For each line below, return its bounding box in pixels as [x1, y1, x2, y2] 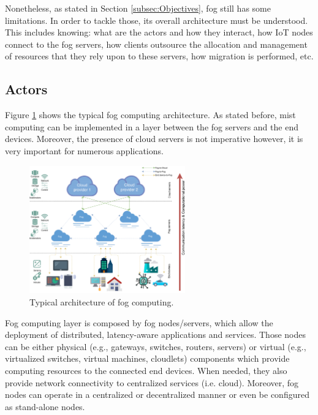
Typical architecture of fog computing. [29, 296, 174, 308]
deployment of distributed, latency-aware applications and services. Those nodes [5, 328, 306, 341]
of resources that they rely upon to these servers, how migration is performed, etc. [5, 50, 314, 62]
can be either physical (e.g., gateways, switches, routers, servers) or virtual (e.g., [5, 340, 306, 353]
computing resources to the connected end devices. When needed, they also [5, 364, 287, 377]
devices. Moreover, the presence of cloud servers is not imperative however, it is [5, 132, 303, 145]
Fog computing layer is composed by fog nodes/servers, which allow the [5, 316, 273, 329]
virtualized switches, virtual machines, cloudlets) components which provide [5, 352, 290, 365]
